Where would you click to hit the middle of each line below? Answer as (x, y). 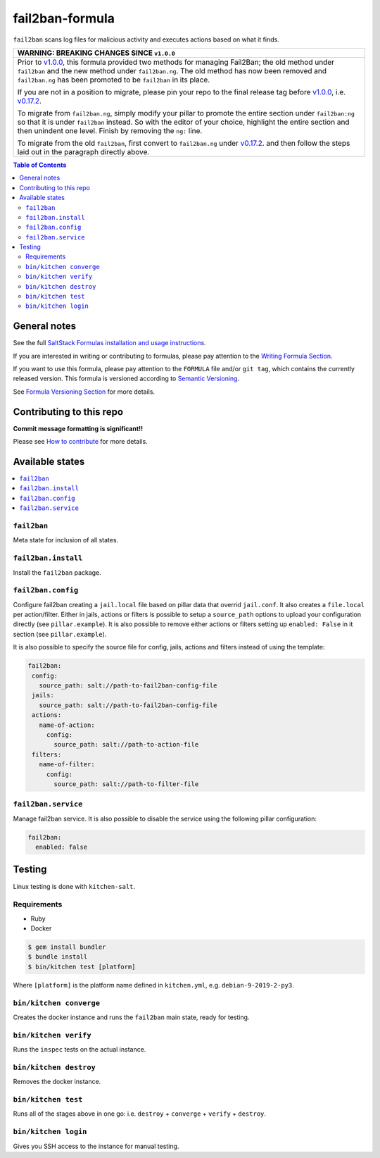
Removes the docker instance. (57, 1082)
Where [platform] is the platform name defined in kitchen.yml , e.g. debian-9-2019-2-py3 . (154, 985)
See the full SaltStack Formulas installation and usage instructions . (110, 343)
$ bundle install (58, 957)
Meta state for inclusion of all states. (66, 540)
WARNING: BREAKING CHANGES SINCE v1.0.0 (96, 53)
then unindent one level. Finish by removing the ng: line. (110, 130)
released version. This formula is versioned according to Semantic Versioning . (126, 379)
